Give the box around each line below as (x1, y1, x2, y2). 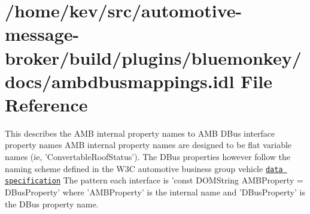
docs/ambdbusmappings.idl (5, 68, 235, 93)
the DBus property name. (5, 197, 99, 210)
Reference (5, 92, 88, 116)
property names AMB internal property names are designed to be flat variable (5, 138, 292, 151)
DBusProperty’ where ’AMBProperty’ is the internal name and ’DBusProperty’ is (5, 185, 305, 198)
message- (5, 22, 80, 46)
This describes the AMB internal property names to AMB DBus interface (5, 126, 275, 139)
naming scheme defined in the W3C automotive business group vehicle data (5, 162, 283, 174)
